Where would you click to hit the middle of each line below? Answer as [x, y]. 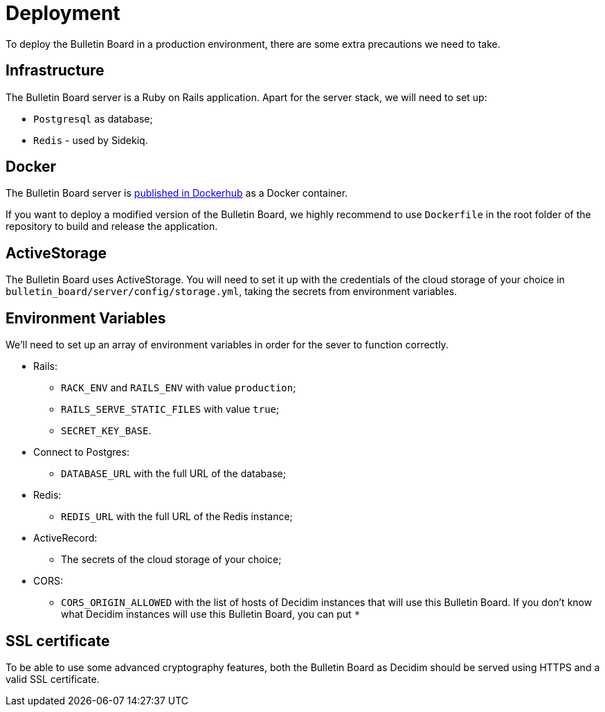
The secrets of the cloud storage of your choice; [171, 560]
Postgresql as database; [93, 118]
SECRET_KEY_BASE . [106, 431]
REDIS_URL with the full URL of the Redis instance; [177, 517]
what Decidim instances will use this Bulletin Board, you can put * [211, 614]
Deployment [63, 13]
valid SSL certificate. [53, 679]
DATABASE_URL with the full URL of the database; [173, 474]
